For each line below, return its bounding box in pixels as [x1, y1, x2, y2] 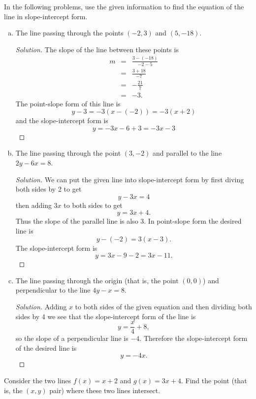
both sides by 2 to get [15, 184, 82, 194]
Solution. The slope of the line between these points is [15, 44, 179, 54]
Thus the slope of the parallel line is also [15, 216, 138, 226]
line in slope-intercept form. [4, 11, 88, 21]
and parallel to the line [153, 148, 222, 158]
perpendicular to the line [15, 285, 91, 295]
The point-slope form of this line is [15, 98, 121, 108]
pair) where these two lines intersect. [49, 385, 160, 395]
